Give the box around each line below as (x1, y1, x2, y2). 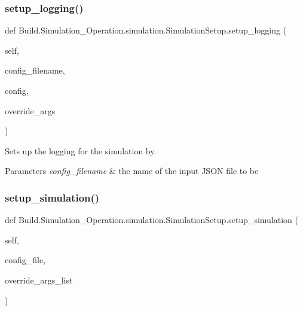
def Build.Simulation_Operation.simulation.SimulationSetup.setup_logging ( (5, 24, 287, 36)
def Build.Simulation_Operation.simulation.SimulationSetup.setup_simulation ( (5, 214, 298, 226)
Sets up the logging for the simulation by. (5, 144, 157, 157)
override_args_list (5, 273, 73, 286)
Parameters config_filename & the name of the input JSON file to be (5, 164, 259, 177)
